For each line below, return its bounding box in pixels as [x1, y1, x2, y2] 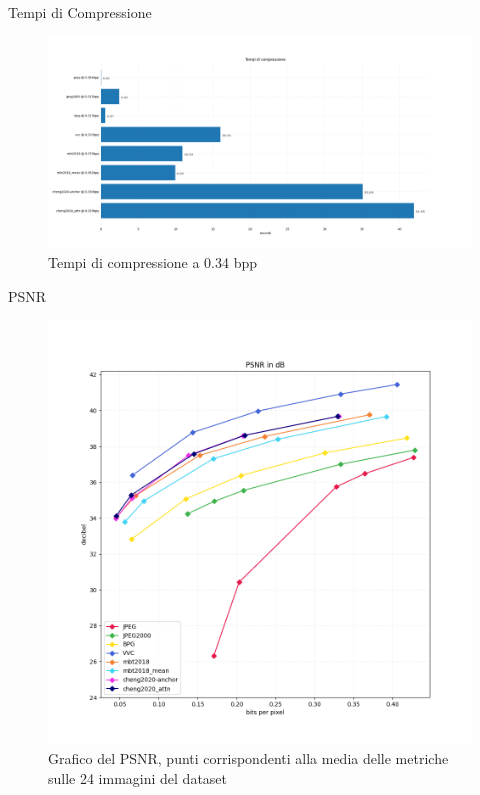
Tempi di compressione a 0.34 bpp [48, 252, 258, 273]
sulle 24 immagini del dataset [48, 767, 228, 788]
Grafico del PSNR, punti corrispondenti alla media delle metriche [48, 747, 449, 768]
